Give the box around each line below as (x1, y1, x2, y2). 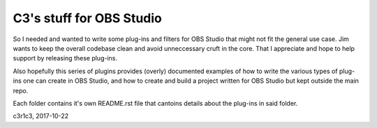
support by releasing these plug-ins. (13, 54, 118, 63)
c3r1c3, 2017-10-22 (13, 112, 69, 120)
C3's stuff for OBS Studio (13, 10, 162, 26)
